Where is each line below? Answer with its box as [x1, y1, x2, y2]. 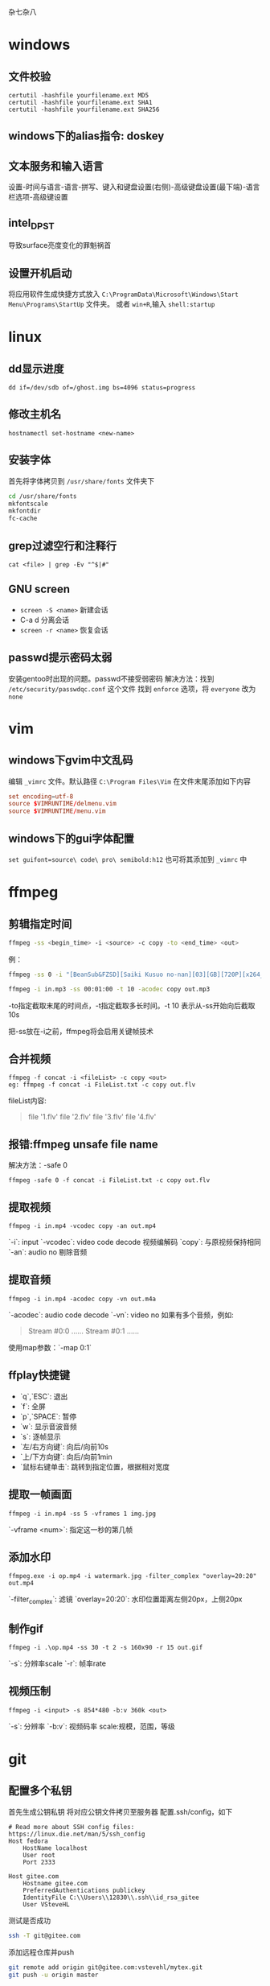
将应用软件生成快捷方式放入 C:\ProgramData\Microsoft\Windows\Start [8, 289, 239, 299]
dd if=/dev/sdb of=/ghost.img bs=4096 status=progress [8, 384, 196, 392]
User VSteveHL [22, 1900, 70, 1909]
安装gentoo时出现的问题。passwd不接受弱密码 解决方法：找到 [8, 674, 215, 683]
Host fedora [8, 1837, 48, 1845]
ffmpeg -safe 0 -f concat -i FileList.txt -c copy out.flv [8, 1176, 211, 1185]
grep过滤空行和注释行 [8, 538, 117, 553]
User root [22, 1851, 56, 1859]
